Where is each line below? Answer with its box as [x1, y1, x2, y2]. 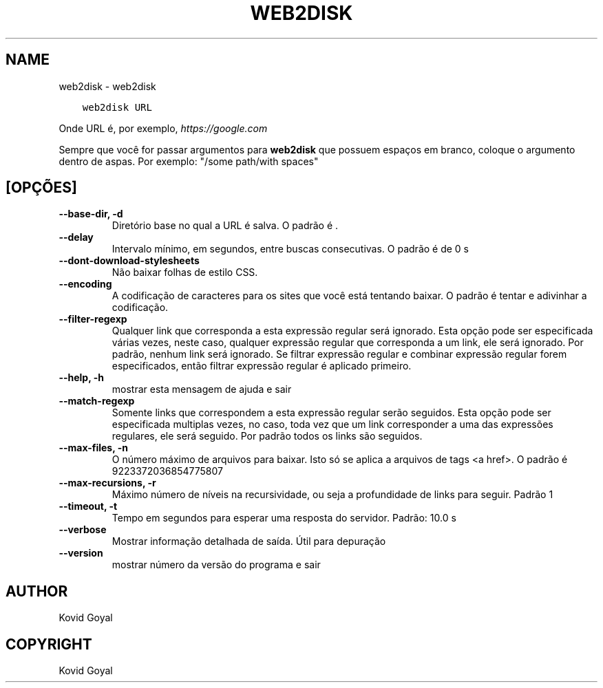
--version [59, 547, 103, 559]
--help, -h [59, 372, 104, 384]
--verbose [59, 524, 107, 536]
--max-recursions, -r [59, 477, 156, 489]
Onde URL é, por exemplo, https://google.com [59, 122, 268, 134]
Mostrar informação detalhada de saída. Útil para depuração [112, 535, 386, 548]
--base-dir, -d [59, 208, 123, 220]
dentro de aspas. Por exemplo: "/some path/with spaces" [59, 155, 319, 167]
